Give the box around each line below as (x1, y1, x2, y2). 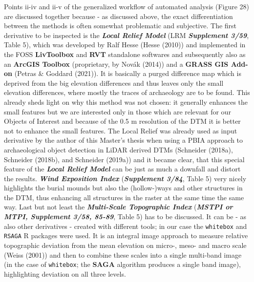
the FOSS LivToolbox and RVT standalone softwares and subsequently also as (4, 49, 246, 59)
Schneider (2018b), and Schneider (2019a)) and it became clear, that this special (4, 154, 245, 164)
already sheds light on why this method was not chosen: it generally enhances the (4, 96, 248, 107)
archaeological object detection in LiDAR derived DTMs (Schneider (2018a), (4, 144, 233, 154)
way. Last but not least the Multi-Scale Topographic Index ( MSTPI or (4, 202, 233, 212)
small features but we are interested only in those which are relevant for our (4, 106, 231, 116)
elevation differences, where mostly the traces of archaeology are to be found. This (4, 87, 250, 97)
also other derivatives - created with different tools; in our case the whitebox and (4, 221, 247, 231)
